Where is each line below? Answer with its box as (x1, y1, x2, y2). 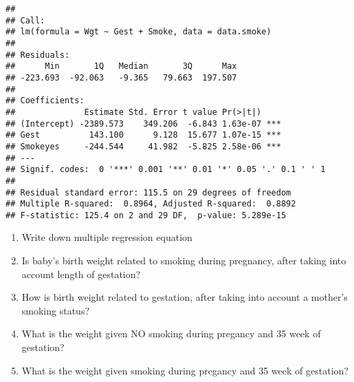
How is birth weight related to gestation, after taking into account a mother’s (21, 290, 348, 304)
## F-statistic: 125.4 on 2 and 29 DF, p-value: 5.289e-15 (5, 210, 287, 220)
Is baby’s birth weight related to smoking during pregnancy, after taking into (21, 253, 346, 268)
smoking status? (21, 303, 90, 317)
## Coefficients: (5, 96, 85, 106)
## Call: (5, 15, 45, 25)
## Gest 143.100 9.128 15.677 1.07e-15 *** (5, 130, 281, 140)
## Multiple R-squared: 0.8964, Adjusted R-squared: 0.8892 (5, 199, 296, 209)
